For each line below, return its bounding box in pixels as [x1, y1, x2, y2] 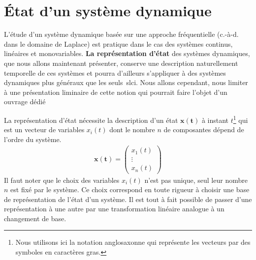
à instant [201, 115, 229, 125]
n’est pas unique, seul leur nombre [144, 174, 248, 185]
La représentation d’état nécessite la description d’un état [4, 115, 178, 125]
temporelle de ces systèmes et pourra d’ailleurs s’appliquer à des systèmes [4, 67, 226, 78]
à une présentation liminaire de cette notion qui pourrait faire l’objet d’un [4, 87, 227, 97]
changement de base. [4, 213, 66, 223]
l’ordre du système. [4, 134, 62, 144]
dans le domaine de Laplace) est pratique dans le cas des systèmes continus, [4, 38, 233, 49]
